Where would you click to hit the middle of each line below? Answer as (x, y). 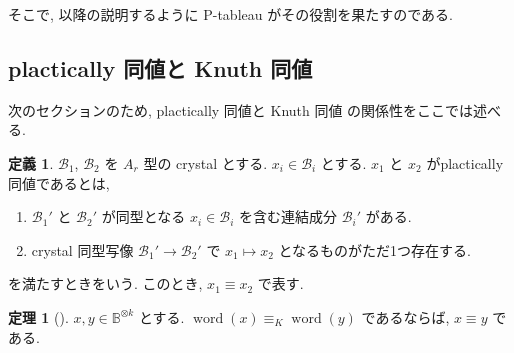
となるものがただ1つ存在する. (375, 249)
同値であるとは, (59, 182)
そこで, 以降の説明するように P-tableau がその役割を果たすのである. (230, 14)
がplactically (465, 162)
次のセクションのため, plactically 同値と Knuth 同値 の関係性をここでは (241, 109)
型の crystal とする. (205, 162)
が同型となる (143, 216)
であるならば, (405, 316)
